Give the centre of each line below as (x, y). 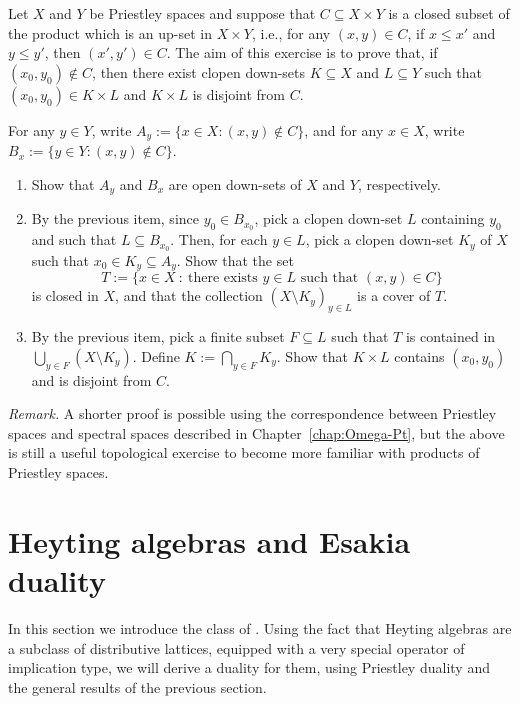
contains (419, 355)
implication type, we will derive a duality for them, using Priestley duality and (249, 667)
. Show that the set (235, 260)
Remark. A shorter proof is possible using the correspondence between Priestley (252, 413)
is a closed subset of (449, 13)
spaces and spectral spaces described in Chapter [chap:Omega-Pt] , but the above (256, 432)
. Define (156, 355)
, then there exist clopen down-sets (199, 71)
